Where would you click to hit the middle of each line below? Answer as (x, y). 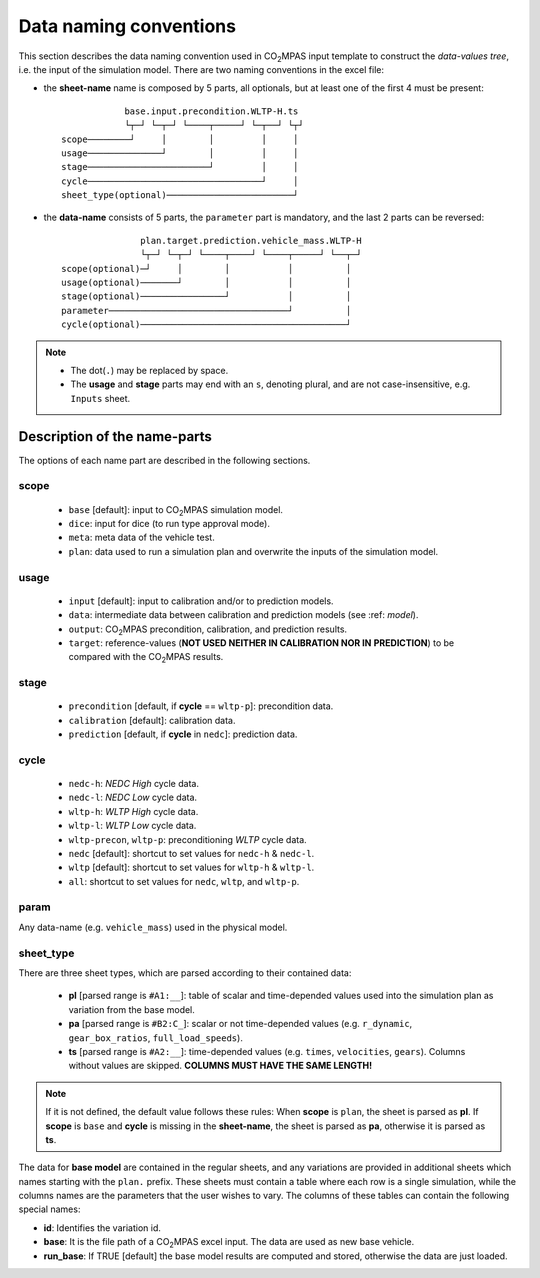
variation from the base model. (131, 1009)
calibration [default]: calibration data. (152, 720)
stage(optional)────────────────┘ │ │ (206, 296)
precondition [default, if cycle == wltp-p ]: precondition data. (201, 706)
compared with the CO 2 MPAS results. (146, 658)
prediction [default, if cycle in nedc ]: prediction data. (183, 734)
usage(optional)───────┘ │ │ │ (206, 283)
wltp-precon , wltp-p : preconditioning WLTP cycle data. (187, 839)
